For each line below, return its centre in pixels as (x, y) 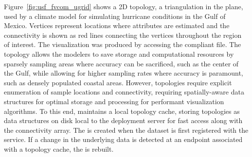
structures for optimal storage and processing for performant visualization (114, 101)
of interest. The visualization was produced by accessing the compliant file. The (123, 44)
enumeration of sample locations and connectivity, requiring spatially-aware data (124, 92)
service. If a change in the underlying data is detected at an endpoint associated (123, 139)
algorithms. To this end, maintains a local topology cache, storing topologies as (122, 111)
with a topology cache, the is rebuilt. (59, 149)
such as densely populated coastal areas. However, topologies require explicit (118, 82)
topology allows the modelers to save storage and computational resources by (119, 54)
